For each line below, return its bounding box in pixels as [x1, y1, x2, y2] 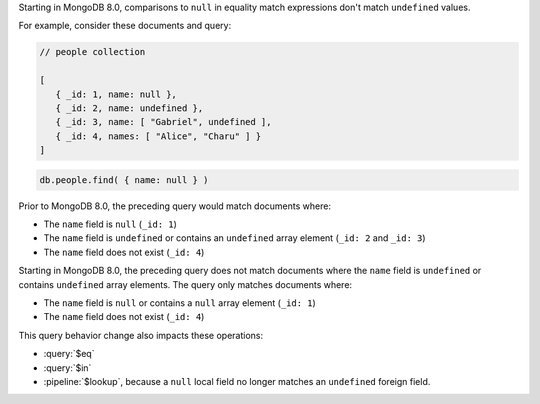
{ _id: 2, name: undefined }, [55, 102, 204, 114]
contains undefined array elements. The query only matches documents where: [18, 278, 353, 290]
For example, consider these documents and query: [18, 20, 232, 32]
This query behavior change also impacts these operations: [18, 329, 264, 341]
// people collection [39, 46, 146, 58]
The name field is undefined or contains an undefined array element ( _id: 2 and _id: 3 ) [43, 232, 426, 244]
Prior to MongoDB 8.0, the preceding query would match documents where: [18, 200, 332, 212]
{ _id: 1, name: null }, [55, 88, 177, 100]
